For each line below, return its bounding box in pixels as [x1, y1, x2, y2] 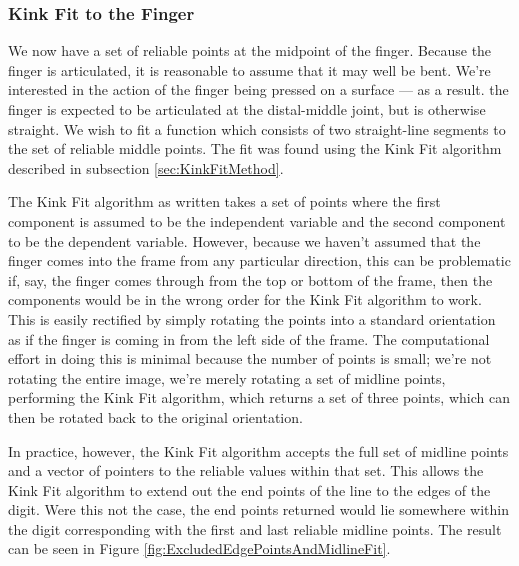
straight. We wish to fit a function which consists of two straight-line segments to [8, 118, 506, 139]
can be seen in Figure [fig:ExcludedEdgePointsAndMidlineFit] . [8, 538, 391, 559]
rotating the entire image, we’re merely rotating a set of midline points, [8, 367, 446, 388]
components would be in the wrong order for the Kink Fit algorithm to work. [8, 289, 482, 310]
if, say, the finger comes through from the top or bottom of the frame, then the [8, 269, 493, 290]
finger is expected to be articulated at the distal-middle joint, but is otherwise [8, 99, 486, 119]
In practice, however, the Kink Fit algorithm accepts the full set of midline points [8, 440, 509, 461]
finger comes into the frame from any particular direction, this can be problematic [8, 250, 511, 271]
